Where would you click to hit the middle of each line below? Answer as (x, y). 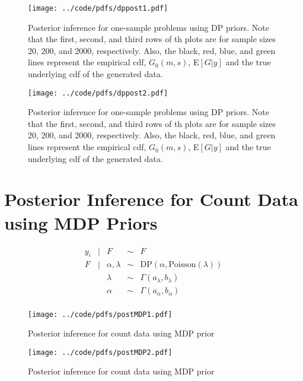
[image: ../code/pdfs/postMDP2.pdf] (100, 352)
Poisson (182, 265)
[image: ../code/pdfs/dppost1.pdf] (98, 8)
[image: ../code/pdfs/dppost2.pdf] (98, 93)
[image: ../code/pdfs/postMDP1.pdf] (100, 314)
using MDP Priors (81, 222)
